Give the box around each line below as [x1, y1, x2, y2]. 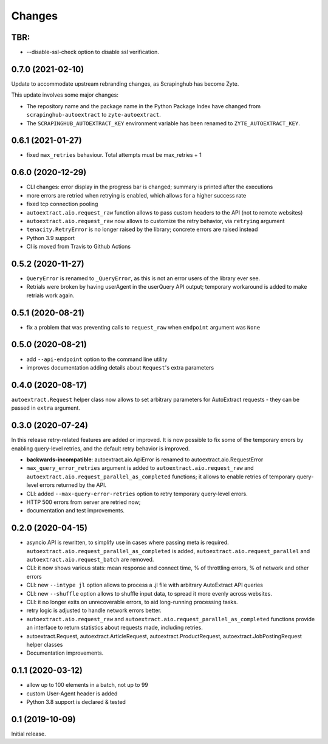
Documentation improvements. [26, 649, 104, 656]
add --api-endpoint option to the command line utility [26, 356, 168, 363]
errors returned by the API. [39, 481, 106, 489]
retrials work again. [26, 292, 75, 299]
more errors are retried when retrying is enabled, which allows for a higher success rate [26, 191, 247, 199]
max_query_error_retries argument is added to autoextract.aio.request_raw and [26, 464, 255, 472]
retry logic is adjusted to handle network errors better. [26, 607, 162, 614]
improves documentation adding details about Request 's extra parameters [26, 363, 214, 371]
